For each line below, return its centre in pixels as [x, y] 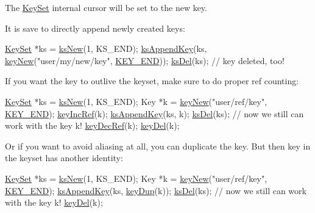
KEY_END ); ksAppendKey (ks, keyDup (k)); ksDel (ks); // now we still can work [156, 190]
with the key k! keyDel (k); [54, 202]
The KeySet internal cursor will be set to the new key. [106, 7]
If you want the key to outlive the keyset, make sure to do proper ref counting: [152, 81]
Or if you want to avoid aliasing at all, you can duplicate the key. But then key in [158, 146]
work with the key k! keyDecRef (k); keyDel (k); [92, 125]
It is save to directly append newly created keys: [95, 28]
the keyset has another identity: [64, 158]
